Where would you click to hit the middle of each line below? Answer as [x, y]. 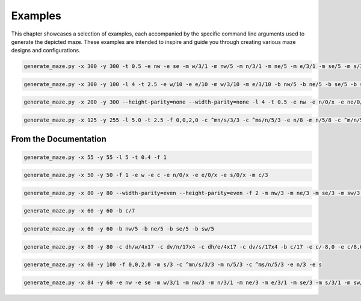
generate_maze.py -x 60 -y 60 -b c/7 [79, 211]
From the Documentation [59, 139]
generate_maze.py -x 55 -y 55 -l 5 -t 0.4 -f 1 [95, 157]
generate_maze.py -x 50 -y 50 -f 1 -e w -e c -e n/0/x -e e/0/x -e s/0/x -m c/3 [146, 175]
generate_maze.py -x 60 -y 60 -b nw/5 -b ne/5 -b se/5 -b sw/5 [119, 228]
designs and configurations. [46, 51]
